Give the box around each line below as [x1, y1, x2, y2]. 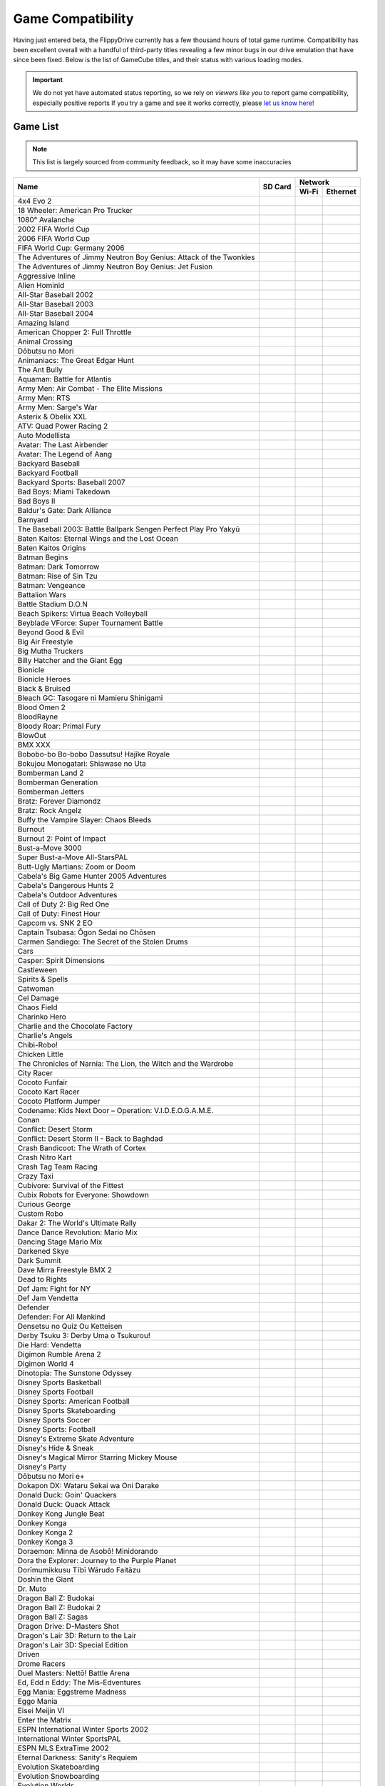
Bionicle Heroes [17, 674, 71, 684]
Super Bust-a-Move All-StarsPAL [17, 852, 128, 862]
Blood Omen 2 [17, 702, 66, 712]
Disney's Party [17, 1462, 67, 1472]
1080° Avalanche [17, 214, 75, 224]
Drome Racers [17, 1658, 66, 1668]
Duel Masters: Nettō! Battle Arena [17, 1668, 130, 1678]
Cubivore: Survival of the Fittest [17, 1180, 124, 1190]
